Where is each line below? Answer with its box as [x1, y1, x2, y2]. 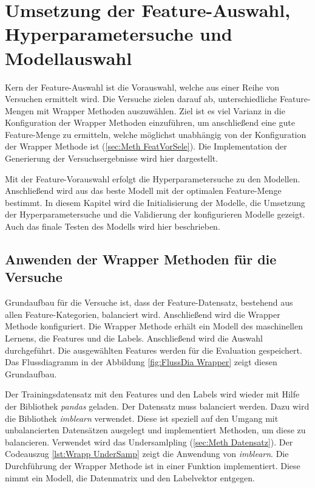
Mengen [5, 104, 34, 117]
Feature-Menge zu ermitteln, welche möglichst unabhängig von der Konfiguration [5, 128, 307, 140]
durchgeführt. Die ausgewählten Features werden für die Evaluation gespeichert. [5, 343, 302, 356]
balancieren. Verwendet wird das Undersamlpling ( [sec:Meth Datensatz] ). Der [5, 435, 293, 448]
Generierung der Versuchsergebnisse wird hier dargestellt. [5, 152, 218, 165]
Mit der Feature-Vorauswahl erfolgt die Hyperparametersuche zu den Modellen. [5, 172, 300, 185]
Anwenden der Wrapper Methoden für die [5, 250, 277, 269]
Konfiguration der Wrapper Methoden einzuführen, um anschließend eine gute [5, 116, 295, 129]
